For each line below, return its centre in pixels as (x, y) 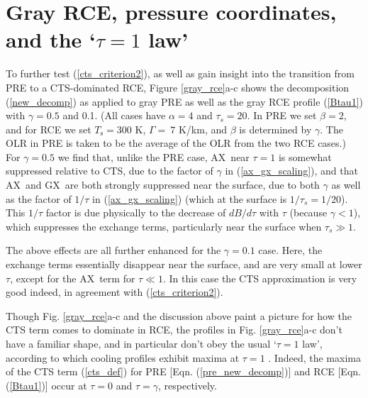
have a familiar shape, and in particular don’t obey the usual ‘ (141, 343)
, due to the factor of (168, 171)
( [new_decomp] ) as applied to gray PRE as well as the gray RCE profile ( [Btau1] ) (184, 101)
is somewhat (305, 156)
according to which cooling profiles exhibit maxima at (123, 357)
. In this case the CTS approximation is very (260, 278)
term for (117, 278)
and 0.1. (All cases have (114, 115)
